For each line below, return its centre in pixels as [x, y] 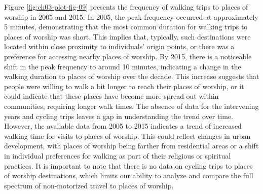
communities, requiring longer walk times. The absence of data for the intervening [131, 106]
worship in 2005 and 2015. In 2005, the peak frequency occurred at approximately [131, 16]
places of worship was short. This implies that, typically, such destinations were [127, 36]
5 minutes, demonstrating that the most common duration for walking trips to [126, 27]
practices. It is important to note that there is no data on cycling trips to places [128, 165]
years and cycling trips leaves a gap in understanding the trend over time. [119, 116]
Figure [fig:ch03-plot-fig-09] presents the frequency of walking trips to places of [126, 7]
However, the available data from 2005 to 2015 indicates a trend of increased [123, 126]
